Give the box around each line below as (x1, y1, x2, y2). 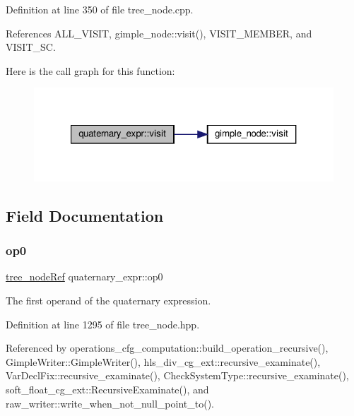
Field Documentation (6, 204, 164, 226)
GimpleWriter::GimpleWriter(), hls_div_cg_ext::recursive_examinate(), (6, 354, 321, 369)
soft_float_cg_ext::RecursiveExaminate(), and (6, 381, 209, 396)
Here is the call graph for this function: (6, 63, 175, 78)
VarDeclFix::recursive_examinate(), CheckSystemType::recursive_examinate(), (6, 368, 349, 383)
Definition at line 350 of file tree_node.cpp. (6, 2, 194, 16)
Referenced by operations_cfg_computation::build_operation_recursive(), (6, 340, 329, 355)
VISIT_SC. (6, 40, 56, 54)
